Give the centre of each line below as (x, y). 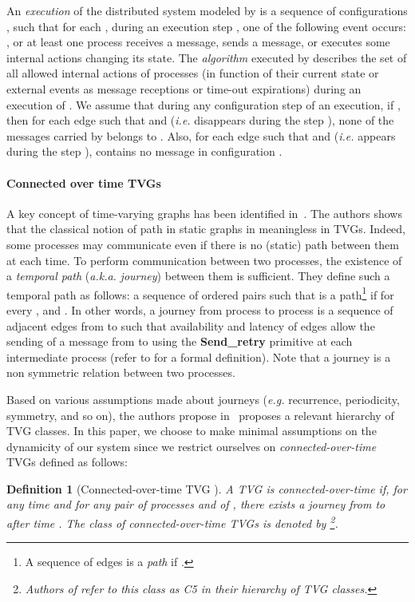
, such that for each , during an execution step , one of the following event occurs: (206, 26)
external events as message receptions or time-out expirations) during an (184, 88)
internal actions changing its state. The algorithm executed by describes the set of (207, 57)
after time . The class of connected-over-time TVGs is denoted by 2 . (172, 522)
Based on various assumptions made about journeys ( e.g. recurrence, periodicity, (203, 399)
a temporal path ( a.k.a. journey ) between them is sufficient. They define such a (198, 276)
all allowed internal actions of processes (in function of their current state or (193, 73)
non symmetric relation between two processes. (121, 372)
